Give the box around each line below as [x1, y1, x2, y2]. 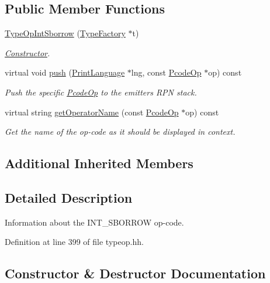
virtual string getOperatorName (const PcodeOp [5, 105, 179, 118]
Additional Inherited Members [5, 154, 193, 172]
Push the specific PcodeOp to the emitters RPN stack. [5, 86, 197, 98]
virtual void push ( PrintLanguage [5, 66, 125, 79]
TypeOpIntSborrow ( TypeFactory [5, 27, 126, 39]
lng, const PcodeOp [131, 66, 202, 79]
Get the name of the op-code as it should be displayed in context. [5, 125, 236, 138]
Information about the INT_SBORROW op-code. [5, 216, 184, 228]
